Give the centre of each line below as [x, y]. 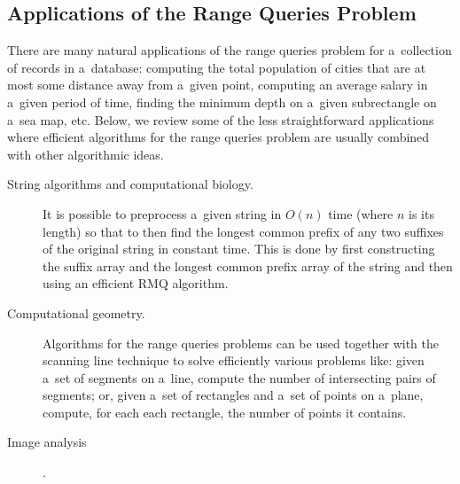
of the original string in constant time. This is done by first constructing [239, 249]
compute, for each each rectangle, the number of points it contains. [225, 412]
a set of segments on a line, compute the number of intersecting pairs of [239, 377]
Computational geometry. [76, 312]
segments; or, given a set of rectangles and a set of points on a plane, [233, 395]
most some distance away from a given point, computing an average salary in [218, 85]
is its [421, 213]
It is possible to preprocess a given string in [162, 213]
